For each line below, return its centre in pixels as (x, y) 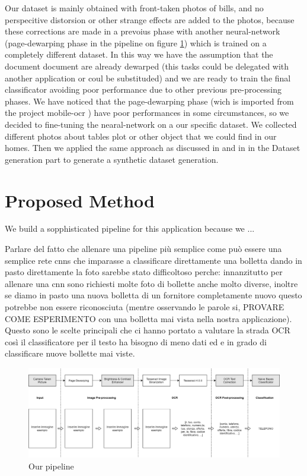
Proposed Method (80, 200)
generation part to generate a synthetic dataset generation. (112, 159)
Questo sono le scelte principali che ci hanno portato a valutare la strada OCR (148, 330)
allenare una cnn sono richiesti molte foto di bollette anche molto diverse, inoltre (151, 283)
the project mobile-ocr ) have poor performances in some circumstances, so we (147, 113)
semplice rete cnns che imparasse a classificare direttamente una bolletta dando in (153, 260)
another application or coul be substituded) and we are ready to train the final (148, 78)
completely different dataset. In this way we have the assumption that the (139, 54)
